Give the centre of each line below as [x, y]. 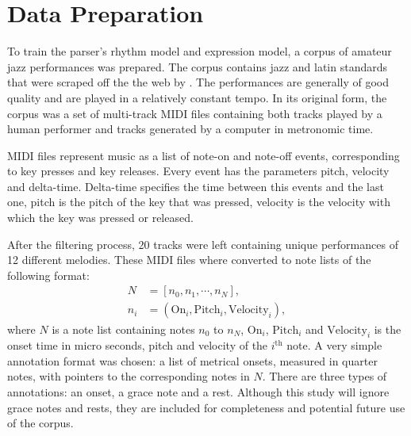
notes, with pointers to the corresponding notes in [129, 376]
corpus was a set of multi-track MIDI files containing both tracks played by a [195, 113]
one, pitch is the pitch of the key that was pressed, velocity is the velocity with [199, 202]
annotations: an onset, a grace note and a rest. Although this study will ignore [198, 392]
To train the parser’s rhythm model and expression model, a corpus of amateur [200, 51]
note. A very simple [334, 345]
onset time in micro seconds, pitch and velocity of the [138, 345]
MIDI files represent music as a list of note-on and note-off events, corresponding [204, 155]
